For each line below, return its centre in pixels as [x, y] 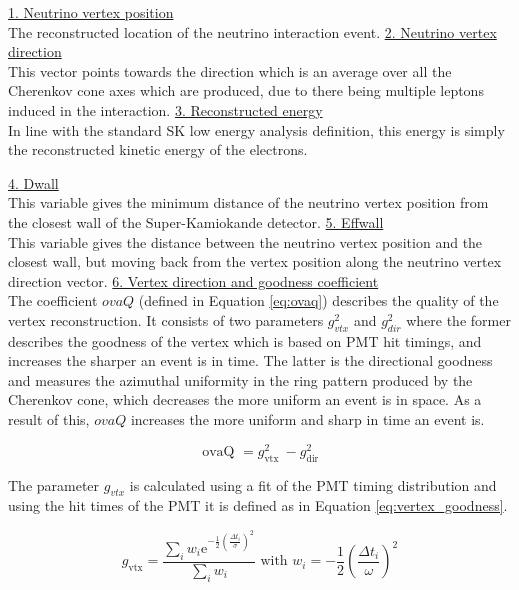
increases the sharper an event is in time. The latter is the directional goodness [250, 360]
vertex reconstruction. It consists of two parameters [166, 319]
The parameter [54, 484]
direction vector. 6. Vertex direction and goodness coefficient [193, 280]
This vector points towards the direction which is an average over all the [230, 70]
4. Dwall [33, 182]
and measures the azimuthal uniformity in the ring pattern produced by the [240, 379]
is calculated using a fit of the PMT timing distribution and [313, 484]
